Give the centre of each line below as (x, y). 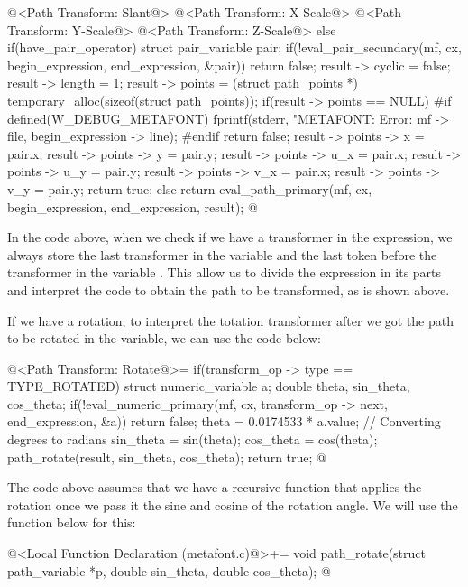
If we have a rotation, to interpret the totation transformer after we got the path (231, 320)
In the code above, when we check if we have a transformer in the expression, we (230, 237)
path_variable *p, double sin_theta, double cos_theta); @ (169, 570)
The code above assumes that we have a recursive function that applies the (215, 487)
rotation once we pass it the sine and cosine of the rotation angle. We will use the (233, 504)
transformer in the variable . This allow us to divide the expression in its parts (225, 272)
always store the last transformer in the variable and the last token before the (222, 254)
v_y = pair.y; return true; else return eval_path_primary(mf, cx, (190, 188)
